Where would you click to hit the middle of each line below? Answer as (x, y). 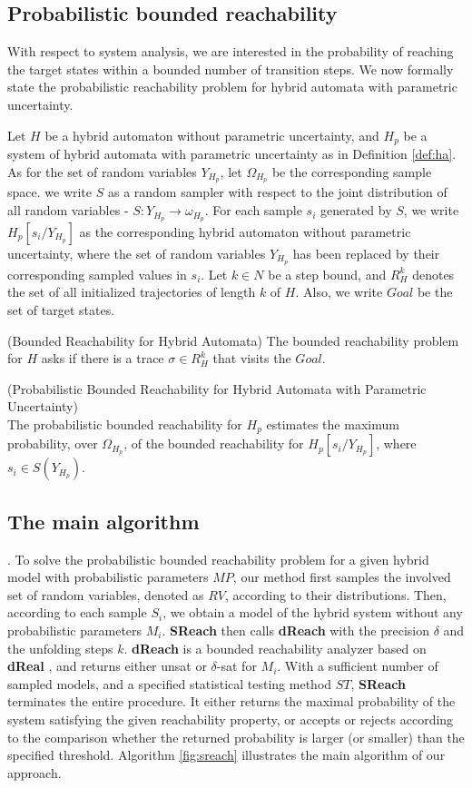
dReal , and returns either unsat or (107, 666)
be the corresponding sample (352, 171)
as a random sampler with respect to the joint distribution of (277, 192)
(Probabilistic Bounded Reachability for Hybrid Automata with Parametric (217, 388)
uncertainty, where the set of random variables (137, 253)
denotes (433, 274)
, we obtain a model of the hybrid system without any (313, 612)
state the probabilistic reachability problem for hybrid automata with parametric (232, 87)
